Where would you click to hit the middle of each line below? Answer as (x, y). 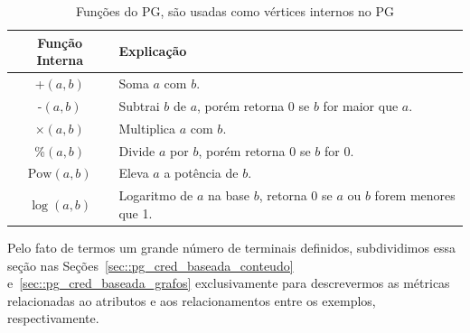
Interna (60, 60)
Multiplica (147, 128)
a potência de (201, 173)
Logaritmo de (156, 195)
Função (60, 42)
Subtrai (139, 105)
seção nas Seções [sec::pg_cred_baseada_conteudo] (150, 265)
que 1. (136, 213)
